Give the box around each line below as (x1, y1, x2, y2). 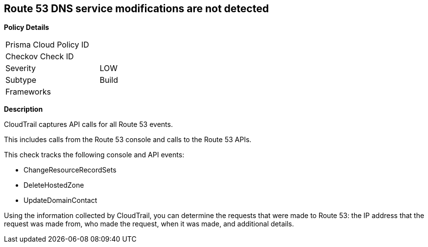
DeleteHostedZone (24, 181, 84, 190)
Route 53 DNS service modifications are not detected (4, 2, 269, 15)
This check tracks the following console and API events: (4, 150, 185, 159)
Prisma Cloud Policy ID (5, 40, 89, 50)
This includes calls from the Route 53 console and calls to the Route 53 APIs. (4, 135, 252, 144)
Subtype (5, 75, 37, 85)
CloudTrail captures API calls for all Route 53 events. (4, 120, 173, 129)
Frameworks (5, 87, 51, 97)
